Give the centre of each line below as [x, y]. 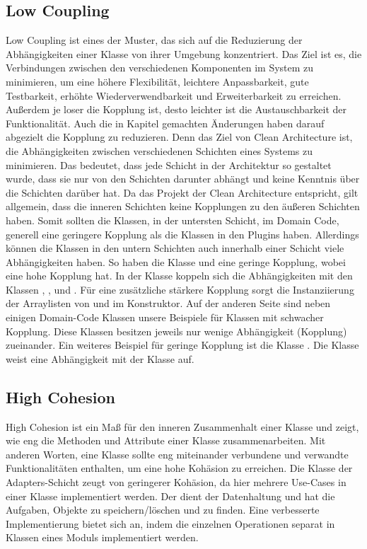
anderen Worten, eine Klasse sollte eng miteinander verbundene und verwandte [177, 454]
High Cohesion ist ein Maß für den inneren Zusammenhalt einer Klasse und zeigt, [182, 426]
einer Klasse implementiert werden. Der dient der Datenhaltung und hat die [170, 496]
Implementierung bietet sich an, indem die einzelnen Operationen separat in [170, 523]
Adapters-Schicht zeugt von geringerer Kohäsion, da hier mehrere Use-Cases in [176, 482]
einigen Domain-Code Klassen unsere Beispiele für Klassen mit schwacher [165, 317]
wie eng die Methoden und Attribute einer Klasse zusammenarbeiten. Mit [166, 440]
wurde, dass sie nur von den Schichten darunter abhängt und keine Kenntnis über [183, 179]
